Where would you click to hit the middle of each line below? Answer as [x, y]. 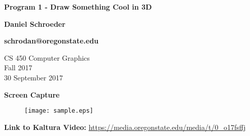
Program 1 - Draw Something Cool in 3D [78, 7]
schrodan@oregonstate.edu [51, 41]
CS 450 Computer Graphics [47, 57]
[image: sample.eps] [59, 111]
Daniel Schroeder [35, 24]
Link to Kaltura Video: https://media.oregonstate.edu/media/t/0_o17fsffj [125, 127]
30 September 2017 [33, 77]
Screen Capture [32, 94]
